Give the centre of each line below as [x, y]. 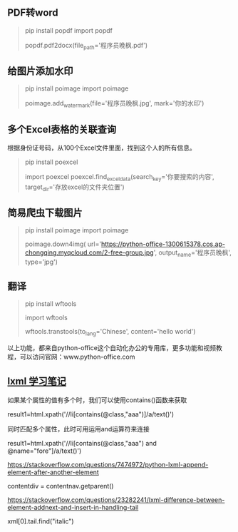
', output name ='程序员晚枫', [192, 254]
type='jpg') [41, 262]
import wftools [46, 318]
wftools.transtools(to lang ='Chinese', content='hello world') [110, 332]
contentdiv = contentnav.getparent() [61, 486]
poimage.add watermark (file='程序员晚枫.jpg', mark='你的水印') [114, 104]
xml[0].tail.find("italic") [41, 521]
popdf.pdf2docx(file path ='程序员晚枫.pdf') [86, 46]
